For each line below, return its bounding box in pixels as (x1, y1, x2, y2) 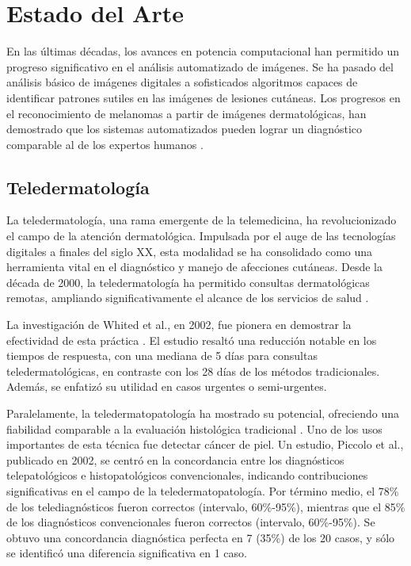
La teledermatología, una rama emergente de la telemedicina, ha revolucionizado (6, 212, 397, 228)
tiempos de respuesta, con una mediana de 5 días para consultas (6, 347, 318, 364)
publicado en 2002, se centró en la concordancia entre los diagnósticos (6, 451, 344, 468)
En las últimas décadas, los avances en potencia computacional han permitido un (6, 43, 400, 59)
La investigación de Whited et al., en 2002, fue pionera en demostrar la (6, 316, 352, 333)
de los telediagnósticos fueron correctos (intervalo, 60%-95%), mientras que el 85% (6, 498, 405, 514)
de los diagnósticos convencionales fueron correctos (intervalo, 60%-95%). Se (6, 514, 375, 530)
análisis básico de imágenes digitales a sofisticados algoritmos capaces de (6, 74, 358, 90)
